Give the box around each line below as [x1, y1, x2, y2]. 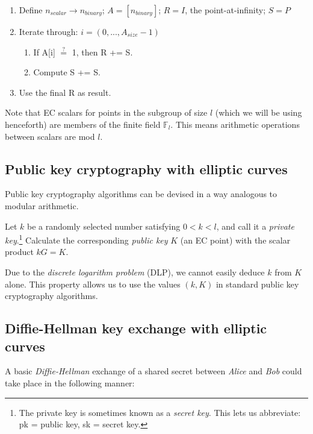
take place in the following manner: [5, 376, 135, 389]
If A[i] [33, 45, 55, 58]
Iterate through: [19, 25, 78, 37]
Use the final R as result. [19, 86, 111, 98]
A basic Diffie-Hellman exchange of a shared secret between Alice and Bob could [5, 365, 302, 377]
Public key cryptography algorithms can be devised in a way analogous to [5, 187, 277, 200]
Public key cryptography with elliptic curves [5, 159, 288, 178]
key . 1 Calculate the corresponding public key [5, 232, 168, 246]
